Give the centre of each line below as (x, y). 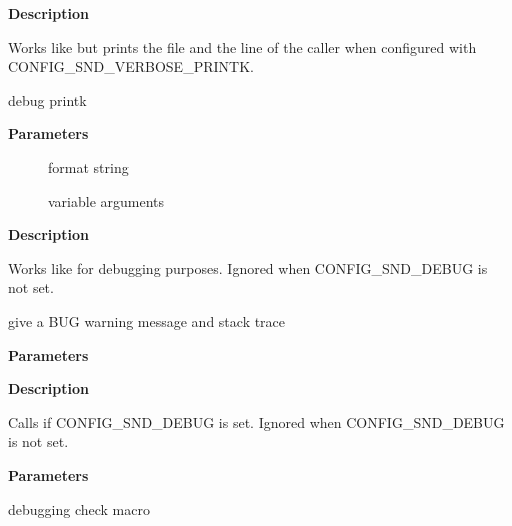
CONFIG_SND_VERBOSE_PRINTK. (131, 66)
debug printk (47, 99)
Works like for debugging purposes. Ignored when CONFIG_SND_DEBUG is (248, 267)
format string (88, 166)
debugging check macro (79, 508)
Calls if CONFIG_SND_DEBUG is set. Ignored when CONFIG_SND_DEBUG (256, 421)
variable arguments (106, 200)
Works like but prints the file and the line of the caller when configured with (242, 46)
